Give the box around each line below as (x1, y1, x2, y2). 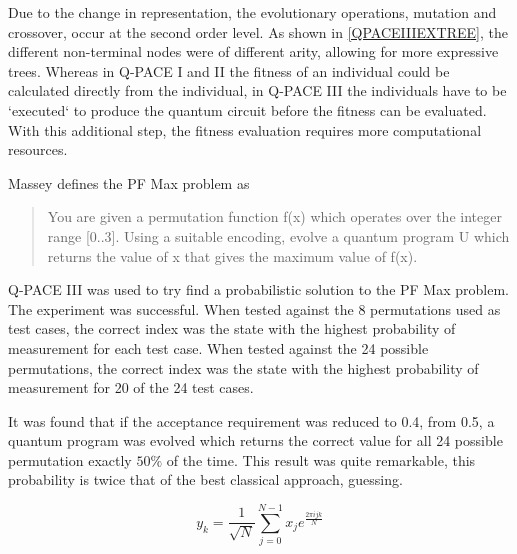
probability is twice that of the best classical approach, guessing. (8, 469, 403, 490)
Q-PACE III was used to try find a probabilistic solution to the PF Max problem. (8, 279, 509, 300)
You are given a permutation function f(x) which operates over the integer (47, 206, 502, 227)
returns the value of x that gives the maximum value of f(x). (47, 245, 418, 266)
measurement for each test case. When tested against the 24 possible (8, 337, 429, 358)
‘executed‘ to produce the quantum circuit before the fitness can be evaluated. (8, 99, 487, 120)
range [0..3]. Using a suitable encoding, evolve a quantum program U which (47, 225, 510, 246)
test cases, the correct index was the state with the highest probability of (8, 318, 456, 339)
